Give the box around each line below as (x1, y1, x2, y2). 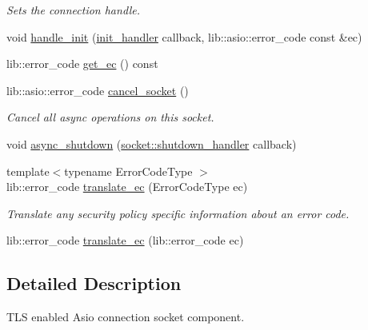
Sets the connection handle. (6, 2, 141, 18)
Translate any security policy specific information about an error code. (6, 205, 350, 221)
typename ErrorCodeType (64, 162, 193, 179)
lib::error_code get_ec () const (6, 55, 158, 72)
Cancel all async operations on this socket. (6, 109, 214, 125)
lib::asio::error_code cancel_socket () (6, 82, 189, 98)
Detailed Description (6, 271, 182, 296)
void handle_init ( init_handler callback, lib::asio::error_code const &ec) (6, 28, 362, 45)
